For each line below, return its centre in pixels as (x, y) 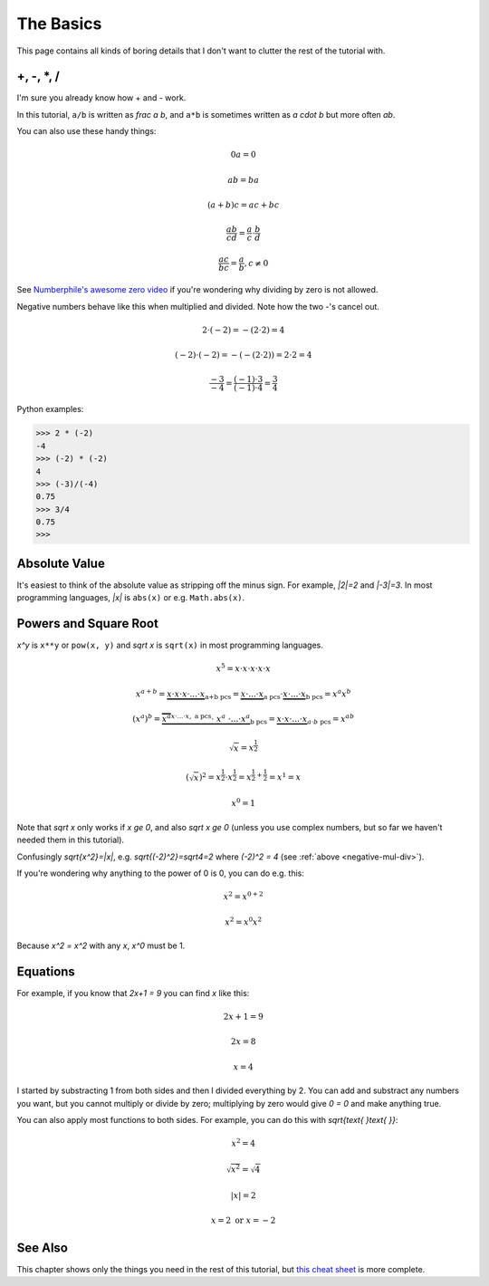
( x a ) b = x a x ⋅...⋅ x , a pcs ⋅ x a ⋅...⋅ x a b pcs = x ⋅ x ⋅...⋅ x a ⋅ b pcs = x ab (244, 719)
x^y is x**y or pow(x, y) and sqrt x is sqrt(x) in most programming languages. (170, 645)
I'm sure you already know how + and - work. (101, 98)
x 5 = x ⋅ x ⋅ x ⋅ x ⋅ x (243, 668)
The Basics (59, 24)
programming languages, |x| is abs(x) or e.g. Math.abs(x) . (131, 598)
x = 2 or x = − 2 (243, 1220)
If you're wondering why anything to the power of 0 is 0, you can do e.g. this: (161, 873)
